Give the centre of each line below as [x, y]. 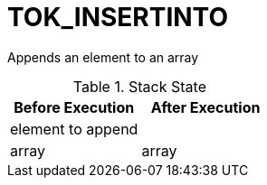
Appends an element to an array [103, 57]
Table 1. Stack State [139, 86]
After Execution [205, 107]
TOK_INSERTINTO [118, 17]
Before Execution [74, 107]
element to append [74, 129]
